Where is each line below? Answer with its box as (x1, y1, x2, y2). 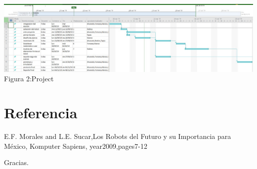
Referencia (4, 102, 78, 123)
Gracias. (4, 157, 29, 168)
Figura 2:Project (4, 73, 54, 84)
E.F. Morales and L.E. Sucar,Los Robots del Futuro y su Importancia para (4, 131, 231, 141)
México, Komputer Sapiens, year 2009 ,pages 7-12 (4, 140, 147, 151)
